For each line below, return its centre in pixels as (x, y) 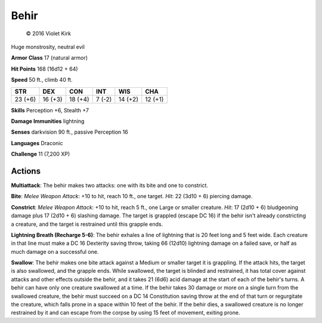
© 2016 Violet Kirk (49, 33)
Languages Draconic (37, 143)
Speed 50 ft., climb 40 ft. (42, 80)
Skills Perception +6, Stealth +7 (50, 110)
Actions (26, 171)
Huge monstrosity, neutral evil (48, 47)
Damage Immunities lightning (48, 121)
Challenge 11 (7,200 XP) (41, 154)
